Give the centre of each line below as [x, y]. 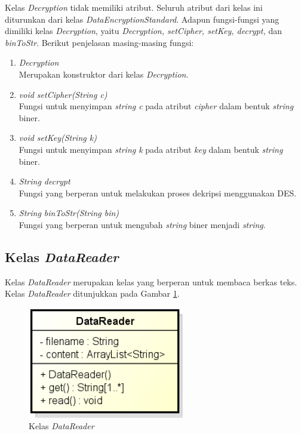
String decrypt [44, 181]
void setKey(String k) [58, 138]
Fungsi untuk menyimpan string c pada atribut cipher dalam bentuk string [156, 106]
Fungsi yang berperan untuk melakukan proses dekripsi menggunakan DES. [158, 193]
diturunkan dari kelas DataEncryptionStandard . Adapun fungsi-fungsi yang [142, 19]
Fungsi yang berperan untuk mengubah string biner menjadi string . [142, 224]
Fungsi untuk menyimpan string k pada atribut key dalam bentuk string [151, 149]
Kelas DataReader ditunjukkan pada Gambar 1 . [92, 293]
